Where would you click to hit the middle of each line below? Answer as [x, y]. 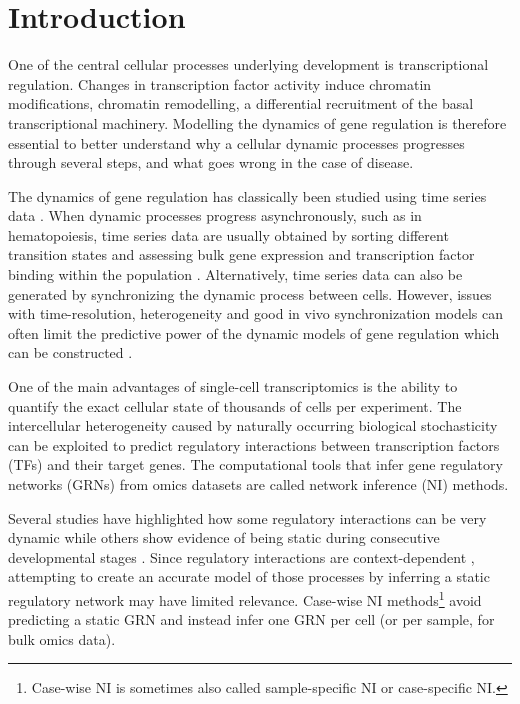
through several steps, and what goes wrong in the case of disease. [211, 162]
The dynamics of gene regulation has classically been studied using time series [247, 195]
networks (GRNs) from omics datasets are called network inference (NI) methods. [258, 484]
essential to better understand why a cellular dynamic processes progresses [236, 142]
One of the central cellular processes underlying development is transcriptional [248, 64]
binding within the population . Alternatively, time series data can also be [235, 274]
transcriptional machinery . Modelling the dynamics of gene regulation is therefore [257, 122]
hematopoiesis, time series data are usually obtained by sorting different [228, 234]
